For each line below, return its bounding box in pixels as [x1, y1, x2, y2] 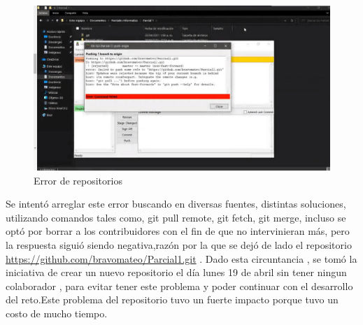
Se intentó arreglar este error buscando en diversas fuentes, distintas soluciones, [6, 196, 346, 211]
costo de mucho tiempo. [6, 305, 108, 320]
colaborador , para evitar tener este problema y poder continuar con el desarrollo [6, 278, 353, 293]
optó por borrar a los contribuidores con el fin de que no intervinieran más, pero [6, 224, 350, 238]
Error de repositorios [34, 173, 122, 187]
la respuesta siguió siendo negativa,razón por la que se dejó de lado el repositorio [6, 237, 352, 252]
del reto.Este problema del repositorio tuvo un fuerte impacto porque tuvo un [6, 292, 339, 307]
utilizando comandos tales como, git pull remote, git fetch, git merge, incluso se [6, 210, 346, 224]
